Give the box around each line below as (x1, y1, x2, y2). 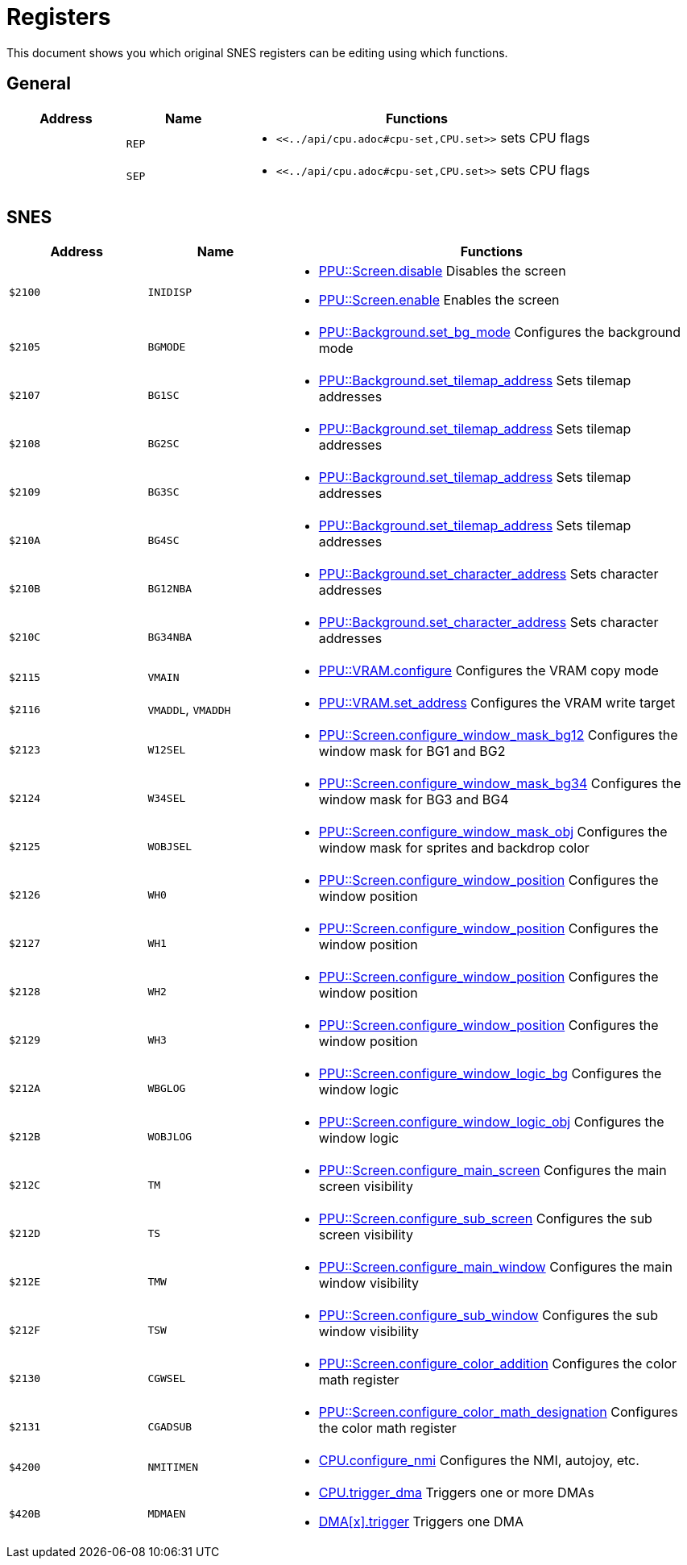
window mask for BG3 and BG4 (318, 791, 509, 808)
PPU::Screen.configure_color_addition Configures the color (318, 1355, 677, 1372)
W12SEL (147, 743, 186, 756)
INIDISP (147, 285, 192, 298)
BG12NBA (147, 582, 192, 595)
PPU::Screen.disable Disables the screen (318, 263, 566, 280)
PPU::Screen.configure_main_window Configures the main (318, 1259, 673, 1276)
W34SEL (147, 791, 186, 804)
